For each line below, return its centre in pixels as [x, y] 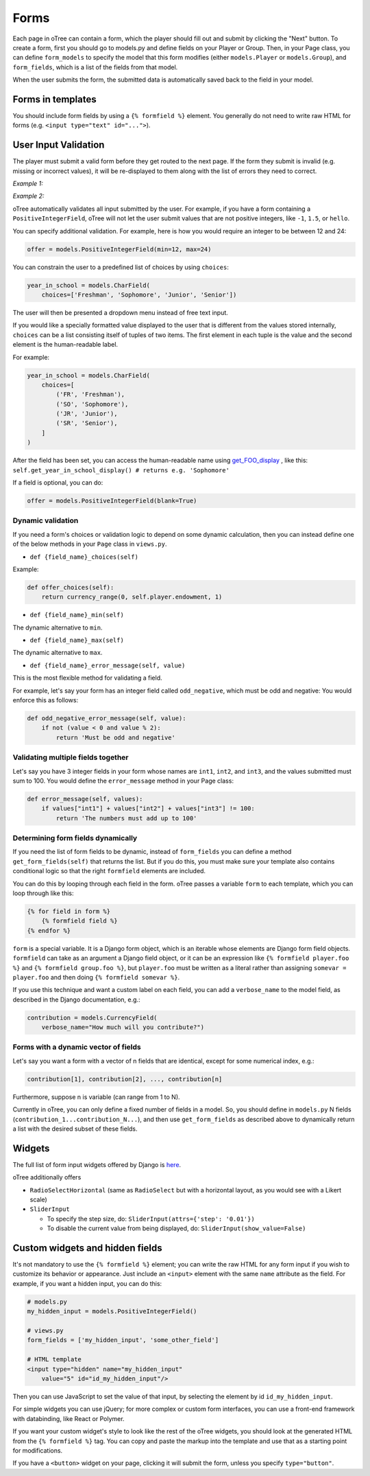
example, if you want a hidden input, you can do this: [87, 1283]
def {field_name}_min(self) [77, 615]
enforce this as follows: [46, 700]
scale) [38, 1199]
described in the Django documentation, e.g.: [76, 1000]
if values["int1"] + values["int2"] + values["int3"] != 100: [148, 809]
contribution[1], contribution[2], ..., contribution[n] [125, 1079]
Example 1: [28, 184]
